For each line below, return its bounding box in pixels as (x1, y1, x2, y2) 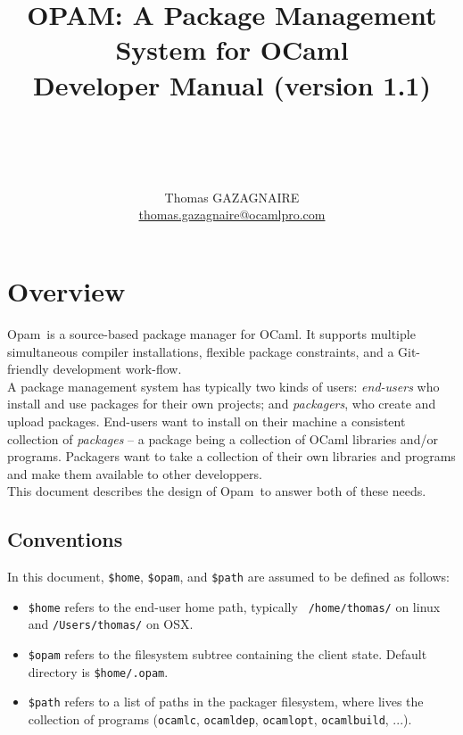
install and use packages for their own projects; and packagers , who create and (7, 394, 436, 413)
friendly (7, 359, 49, 378)
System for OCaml (115, 31, 349, 68)
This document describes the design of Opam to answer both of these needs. (7, 482, 426, 500)
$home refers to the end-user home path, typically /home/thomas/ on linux (28, 597, 441, 615)
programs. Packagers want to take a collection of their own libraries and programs (7, 447, 456, 466)
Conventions (7, 525, 123, 553)
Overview (7, 273, 126, 310)
